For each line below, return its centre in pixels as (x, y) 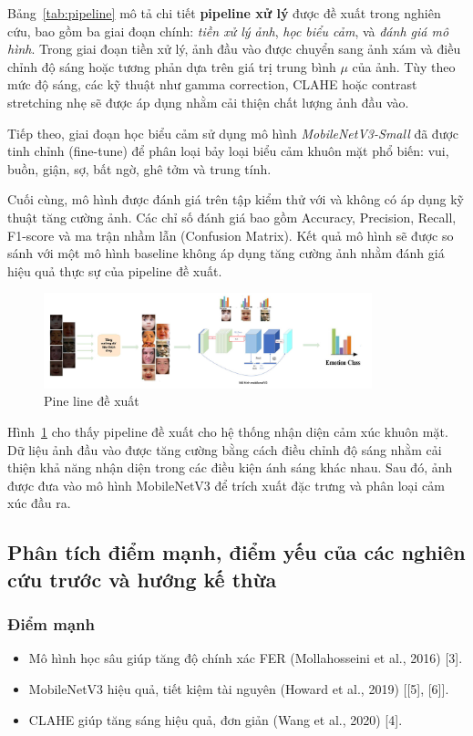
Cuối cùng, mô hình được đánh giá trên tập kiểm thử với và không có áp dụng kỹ (236, 199)
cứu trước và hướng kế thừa (142, 579)
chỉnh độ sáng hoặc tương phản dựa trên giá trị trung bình (172, 66)
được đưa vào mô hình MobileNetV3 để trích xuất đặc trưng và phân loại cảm (226, 485)
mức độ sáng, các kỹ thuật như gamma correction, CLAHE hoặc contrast (212, 84)
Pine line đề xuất (92, 401)
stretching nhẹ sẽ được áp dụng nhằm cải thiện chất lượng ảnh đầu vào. (208, 102)
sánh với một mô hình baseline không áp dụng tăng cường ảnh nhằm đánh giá (226, 253)
